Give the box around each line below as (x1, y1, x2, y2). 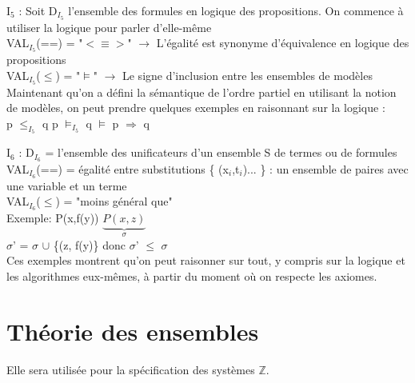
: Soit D (18, 2, 58, 18)
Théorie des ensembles (6, 314, 259, 347)
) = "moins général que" (55, 193, 173, 209)
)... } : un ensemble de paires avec (242, 161, 409, 178)
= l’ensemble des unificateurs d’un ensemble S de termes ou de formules (45, 144, 397, 161)
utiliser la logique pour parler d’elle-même (6, 18, 212, 35)
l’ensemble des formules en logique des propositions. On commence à (68, 2, 404, 18)
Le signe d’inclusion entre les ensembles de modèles (122, 66, 373, 83)
